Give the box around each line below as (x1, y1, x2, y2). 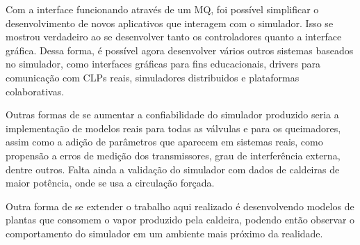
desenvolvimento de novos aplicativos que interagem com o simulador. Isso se (6, 15, 334, 30)
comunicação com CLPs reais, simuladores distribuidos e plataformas (6, 70, 300, 84)
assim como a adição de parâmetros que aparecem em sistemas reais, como (6, 134, 323, 149)
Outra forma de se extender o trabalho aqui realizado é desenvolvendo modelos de (6, 198, 354, 213)
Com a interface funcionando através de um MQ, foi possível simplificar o (6, 2, 319, 16)
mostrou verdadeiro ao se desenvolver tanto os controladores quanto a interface (6, 29, 342, 44)
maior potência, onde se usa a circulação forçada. (6, 175, 215, 190)
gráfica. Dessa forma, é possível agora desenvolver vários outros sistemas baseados (6, 42, 354, 57)
